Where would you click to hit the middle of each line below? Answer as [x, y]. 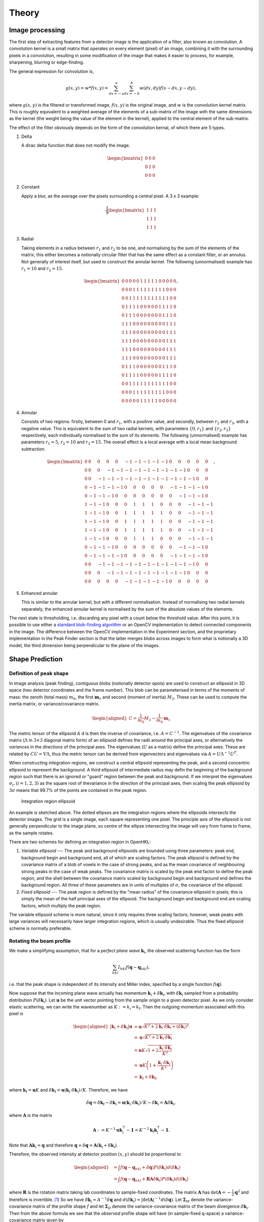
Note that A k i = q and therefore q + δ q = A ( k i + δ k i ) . [64, 1146]
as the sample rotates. [31, 833]
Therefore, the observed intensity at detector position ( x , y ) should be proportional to [95, 1154]
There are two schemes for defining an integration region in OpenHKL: [80, 842]
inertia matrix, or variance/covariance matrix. [54, 703]
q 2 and [242, 1192]
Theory [24, 13]
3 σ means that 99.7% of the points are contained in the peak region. [78, 790]
